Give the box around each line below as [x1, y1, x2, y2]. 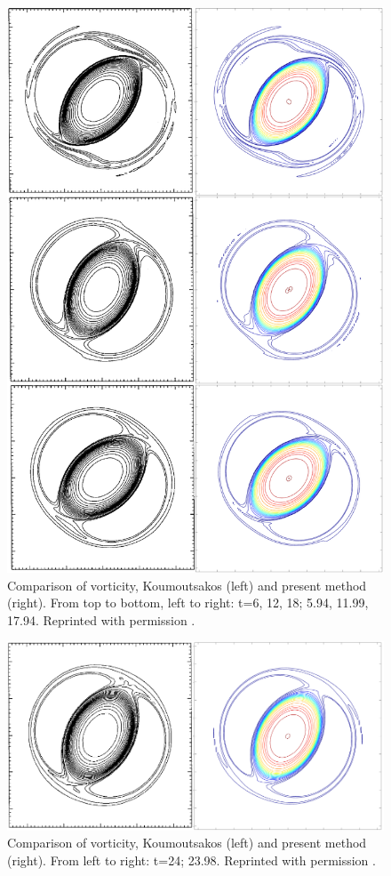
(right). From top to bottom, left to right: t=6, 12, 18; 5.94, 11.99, [7, 593, 369, 612]
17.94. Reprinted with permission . [7, 610, 195, 629]
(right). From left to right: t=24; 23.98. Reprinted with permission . [7, 850, 376, 869]
